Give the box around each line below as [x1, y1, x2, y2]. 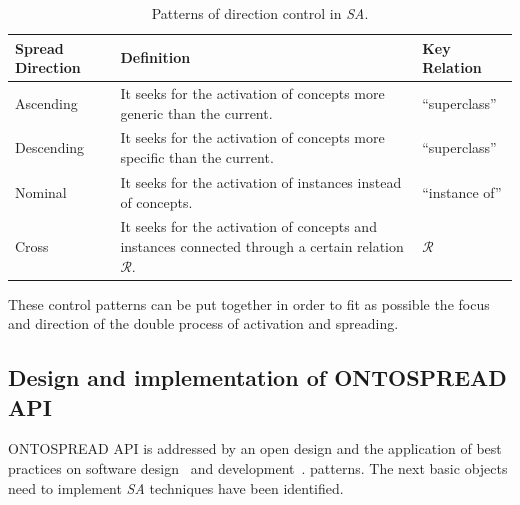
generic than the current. [120, 102, 273, 123]
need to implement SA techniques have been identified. [8, 477, 344, 498]
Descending [15, 137, 85, 158]
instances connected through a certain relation [120, 235, 404, 256]
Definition [120, 47, 191, 68]
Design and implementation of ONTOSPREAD [8, 362, 507, 393]
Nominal [15, 181, 67, 202]
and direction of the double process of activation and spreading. [8, 313, 399, 334]
